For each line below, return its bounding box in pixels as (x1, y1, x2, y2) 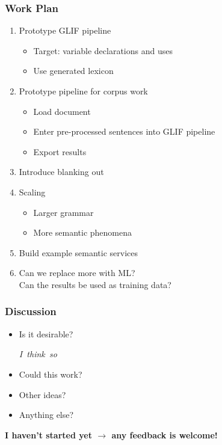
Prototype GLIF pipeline (19, 24, 111, 37)
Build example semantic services (19, 246, 138, 259)
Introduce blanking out (19, 165, 104, 178)
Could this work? (19, 367, 82, 380)
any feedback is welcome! (111, 428, 218, 441)
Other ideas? (19, 388, 66, 400)
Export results (33, 145, 87, 158)
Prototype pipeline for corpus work (19, 85, 148, 97)
